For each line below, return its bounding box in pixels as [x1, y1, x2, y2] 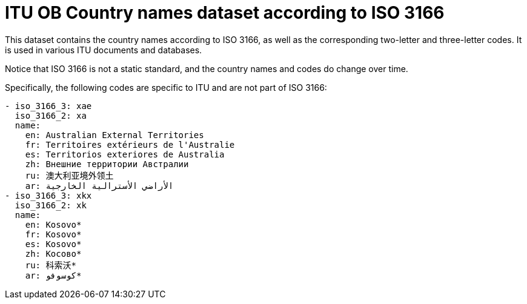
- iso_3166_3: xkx [5, 190, 92, 200]
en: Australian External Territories [25, 130, 204, 140]
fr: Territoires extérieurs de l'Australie [25, 139, 235, 150]
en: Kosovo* [25, 219, 82, 230]
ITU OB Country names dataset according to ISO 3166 [5, 2, 445, 23]
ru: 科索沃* [25, 260, 76, 270]
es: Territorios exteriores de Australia [25, 149, 225, 159]
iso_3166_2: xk [15, 200, 87, 210]
